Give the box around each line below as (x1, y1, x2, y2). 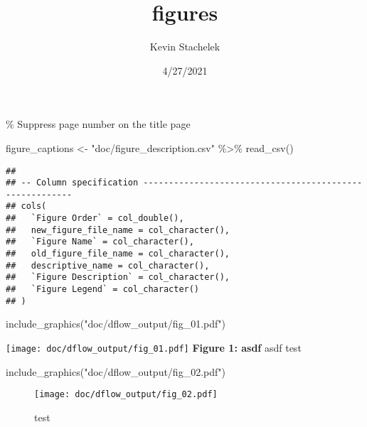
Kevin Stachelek (149, 39, 220, 54)
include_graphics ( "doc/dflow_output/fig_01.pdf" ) (6, 316, 225, 331)
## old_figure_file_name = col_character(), (6, 249, 230, 259)
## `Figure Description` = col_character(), (6, 272, 230, 283)
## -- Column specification (6, 178, 139, 188)
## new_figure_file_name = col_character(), (6, 225, 230, 235)
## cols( (6, 201, 47, 212)
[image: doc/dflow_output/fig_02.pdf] (34, 389, 218, 400)
